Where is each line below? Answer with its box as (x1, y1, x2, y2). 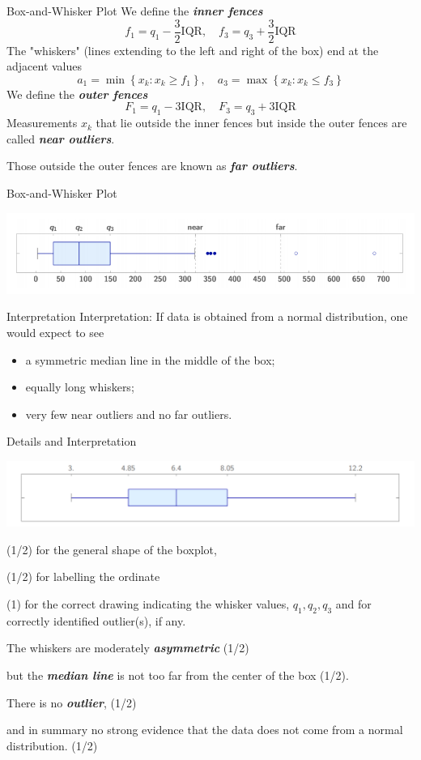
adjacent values (6, 58, 83, 75)
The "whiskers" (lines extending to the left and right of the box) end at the (6, 41, 379, 58)
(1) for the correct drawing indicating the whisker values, (6, 596, 290, 612)
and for (335, 596, 372, 612)
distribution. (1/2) (6, 737, 98, 754)
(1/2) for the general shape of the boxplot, (6, 540, 217, 557)
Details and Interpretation (6, 433, 137, 450)
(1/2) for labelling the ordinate (6, 568, 160, 585)
